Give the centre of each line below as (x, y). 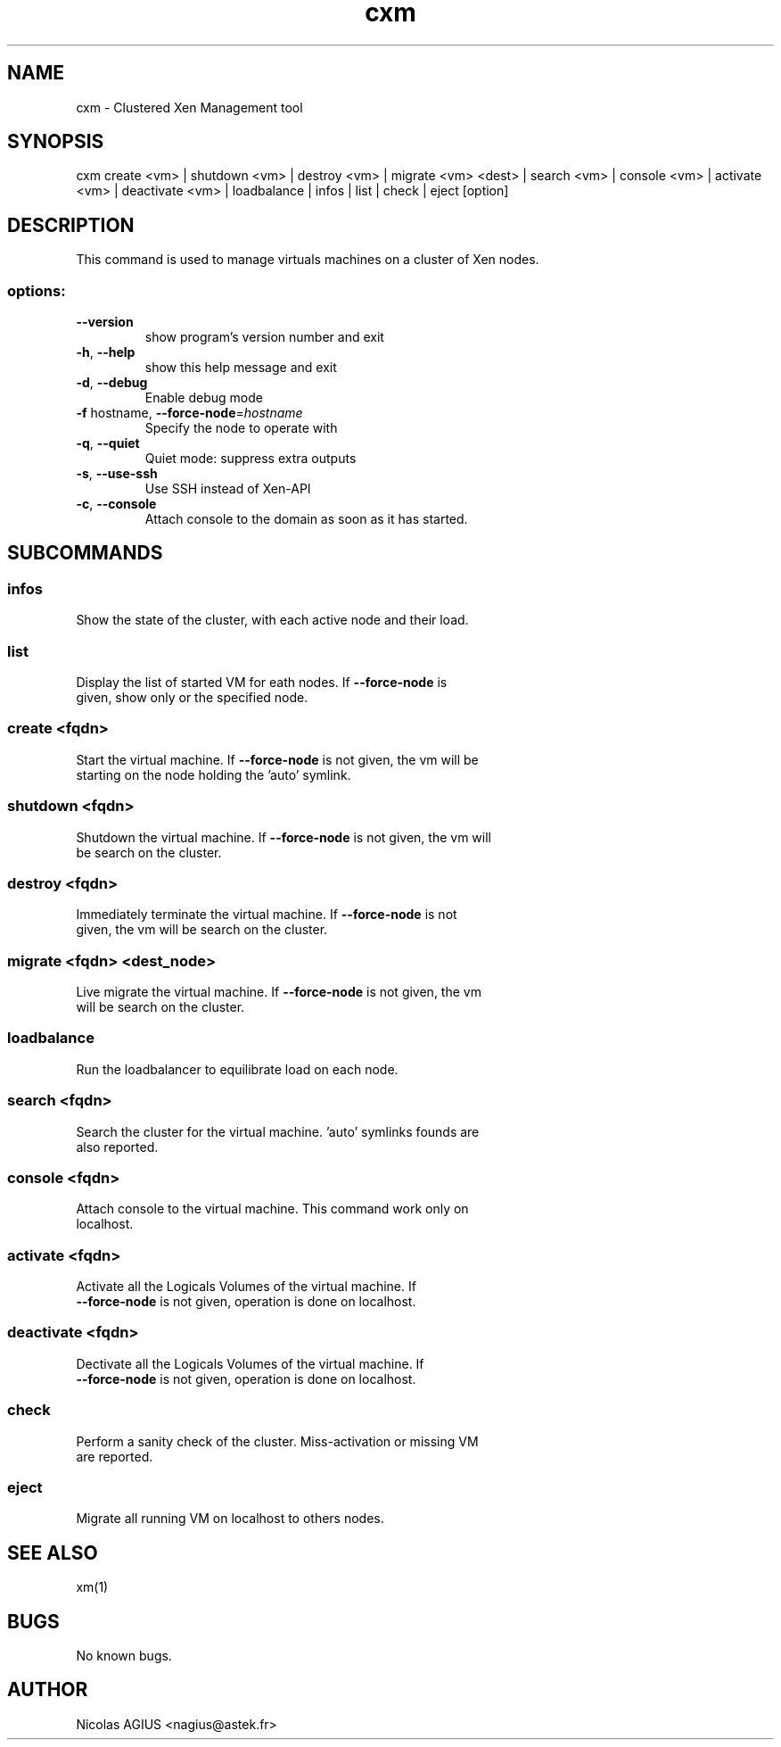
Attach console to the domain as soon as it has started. (306, 519)
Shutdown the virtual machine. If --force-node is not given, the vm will (284, 837)
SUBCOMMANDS (85, 553)
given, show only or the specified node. (192, 697)
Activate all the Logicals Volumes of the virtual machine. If (246, 1286)
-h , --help (106, 352)
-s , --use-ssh (117, 474)
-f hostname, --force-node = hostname (189, 413)
